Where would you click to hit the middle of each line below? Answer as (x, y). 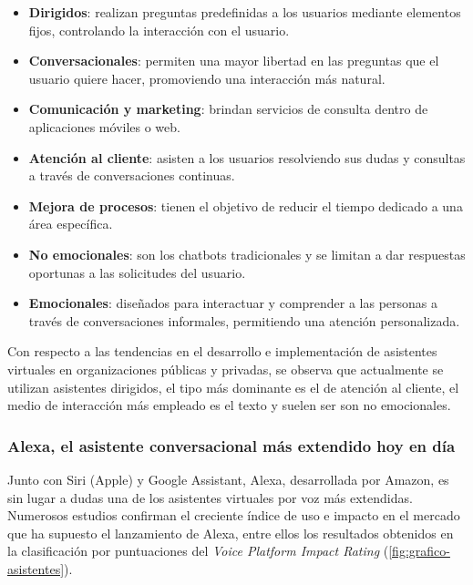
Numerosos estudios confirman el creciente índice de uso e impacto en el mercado (234, 515)
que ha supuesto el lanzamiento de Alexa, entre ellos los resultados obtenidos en (231, 533)
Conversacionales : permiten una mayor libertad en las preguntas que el (234, 61)
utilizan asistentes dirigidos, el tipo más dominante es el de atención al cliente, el (233, 387)
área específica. (71, 224)
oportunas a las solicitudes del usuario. (137, 272)
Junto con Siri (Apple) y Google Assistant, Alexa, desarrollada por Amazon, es (228, 479)
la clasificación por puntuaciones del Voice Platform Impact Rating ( (198, 551)
